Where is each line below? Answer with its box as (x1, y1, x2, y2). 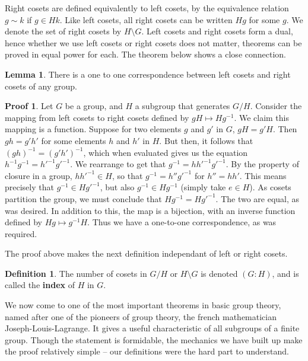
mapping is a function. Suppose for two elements (5, 123, 182, 135)
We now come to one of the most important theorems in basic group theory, (5, 299, 281, 311)
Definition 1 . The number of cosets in (5, 267, 147, 279)
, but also (100, 181, 135, 193)
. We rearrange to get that (70, 158, 166, 170)
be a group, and (65, 100, 123, 112)
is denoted (201, 267, 238, 279)
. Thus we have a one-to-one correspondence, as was (87, 216, 277, 228)
